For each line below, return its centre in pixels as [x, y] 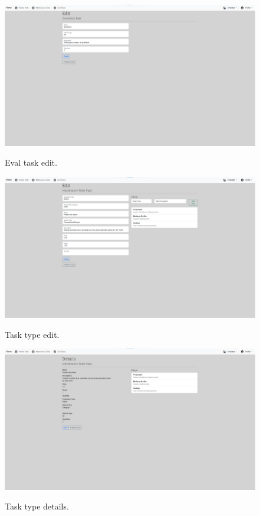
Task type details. [37, 506]
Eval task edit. [31, 162]
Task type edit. [32, 334]
